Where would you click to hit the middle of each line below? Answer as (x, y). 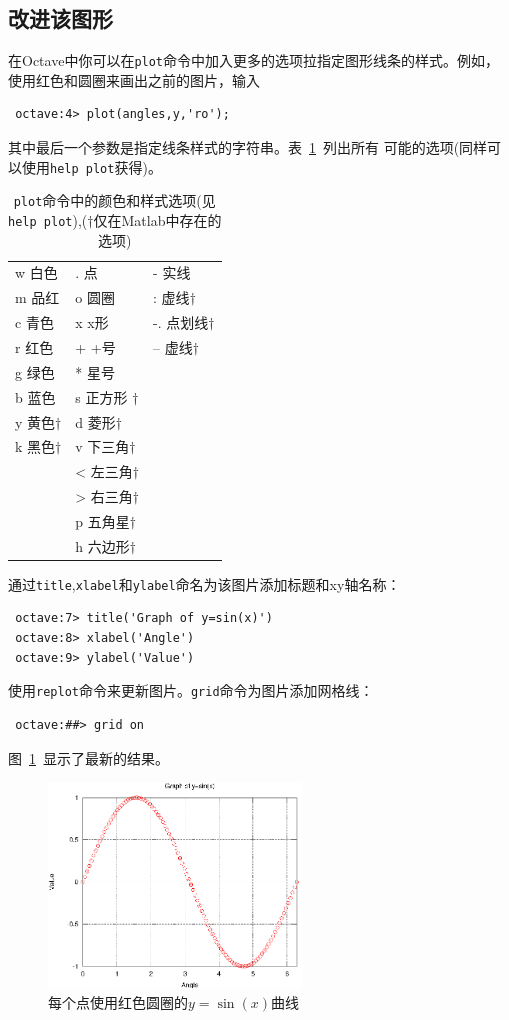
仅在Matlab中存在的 (157, 219)
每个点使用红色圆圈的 (118, 1001)
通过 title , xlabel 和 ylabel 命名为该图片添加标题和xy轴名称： (204, 583)
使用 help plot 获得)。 (91, 166)
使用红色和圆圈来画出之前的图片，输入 (134, 79)
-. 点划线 (181, 322)
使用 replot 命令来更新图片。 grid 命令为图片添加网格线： (191, 690)
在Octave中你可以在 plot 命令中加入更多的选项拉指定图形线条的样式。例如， (254, 60)
